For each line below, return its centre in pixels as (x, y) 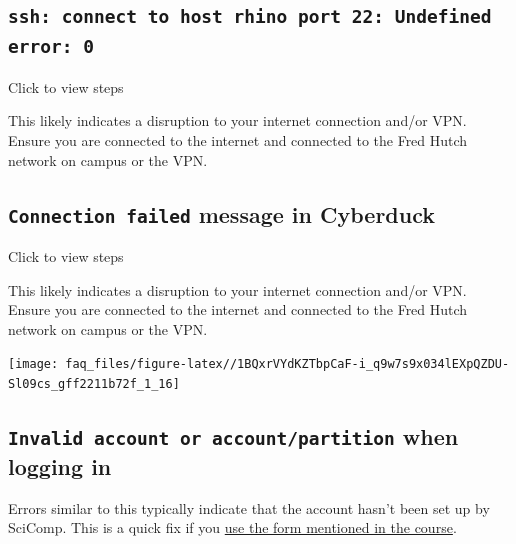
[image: (33, 364)
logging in (60, 465)
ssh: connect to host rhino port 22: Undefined (250, 17)
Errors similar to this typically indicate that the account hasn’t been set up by (249, 507)
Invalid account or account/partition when (233, 435)
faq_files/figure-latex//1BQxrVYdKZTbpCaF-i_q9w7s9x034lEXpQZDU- (287, 364)
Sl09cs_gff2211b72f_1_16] (94, 383)
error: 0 (51, 47)
